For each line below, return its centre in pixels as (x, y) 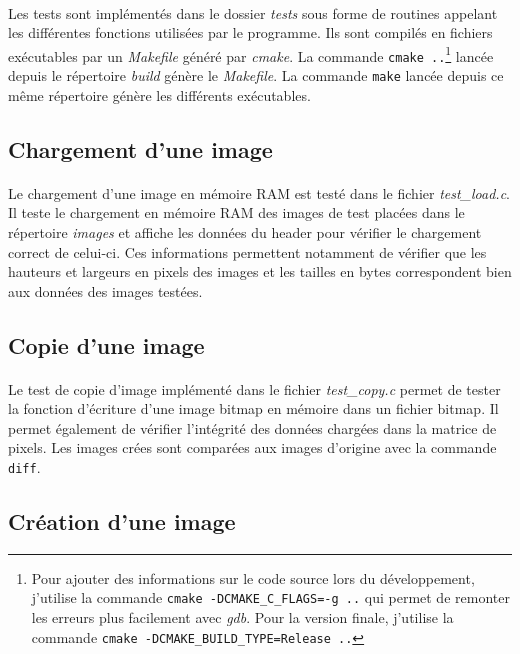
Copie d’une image (106, 344)
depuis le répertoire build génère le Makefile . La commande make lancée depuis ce (256, 75)
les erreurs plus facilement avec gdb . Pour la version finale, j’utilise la (242, 617)
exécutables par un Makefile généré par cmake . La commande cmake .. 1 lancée (251, 54)
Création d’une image (122, 521)
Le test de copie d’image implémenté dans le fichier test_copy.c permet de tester (254, 388)
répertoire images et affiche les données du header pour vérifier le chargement (245, 231)
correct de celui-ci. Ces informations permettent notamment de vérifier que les (247, 251)
